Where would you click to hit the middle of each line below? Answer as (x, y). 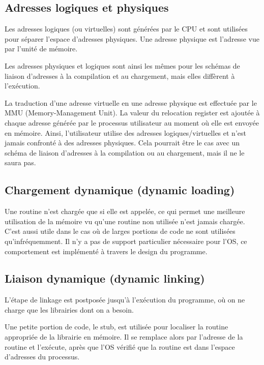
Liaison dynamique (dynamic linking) (105, 278)
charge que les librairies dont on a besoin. (69, 309)
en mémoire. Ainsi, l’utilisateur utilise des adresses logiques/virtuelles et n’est (125, 132)
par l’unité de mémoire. (41, 49)
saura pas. (20, 162)
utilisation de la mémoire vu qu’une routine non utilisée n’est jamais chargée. (125, 221)
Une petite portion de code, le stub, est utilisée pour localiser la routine (116, 327)
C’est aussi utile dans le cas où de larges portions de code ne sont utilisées (120, 231)
